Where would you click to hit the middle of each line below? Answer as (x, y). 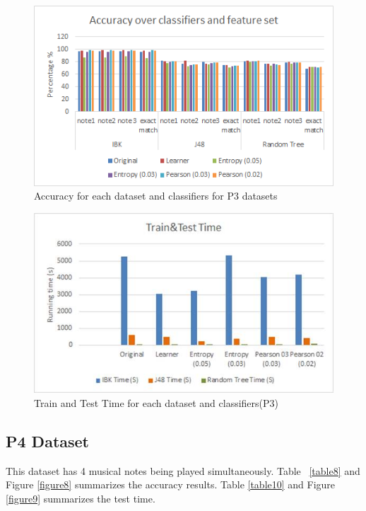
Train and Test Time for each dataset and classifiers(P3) (157, 402)
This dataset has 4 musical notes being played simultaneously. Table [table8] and (183, 470)
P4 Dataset (47, 441)
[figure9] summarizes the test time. (81, 498)
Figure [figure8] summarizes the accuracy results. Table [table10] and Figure (171, 484)
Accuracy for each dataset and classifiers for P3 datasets (156, 196)
